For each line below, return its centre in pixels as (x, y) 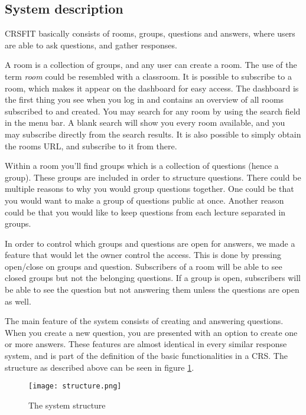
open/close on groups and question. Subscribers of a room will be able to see (144, 266)
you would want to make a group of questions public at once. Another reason (144, 200)
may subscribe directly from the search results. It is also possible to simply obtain (153, 134)
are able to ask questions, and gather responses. (91, 45)
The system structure (67, 405)
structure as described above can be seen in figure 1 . (100, 367)
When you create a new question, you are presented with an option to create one (151, 332)
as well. (18, 301)
